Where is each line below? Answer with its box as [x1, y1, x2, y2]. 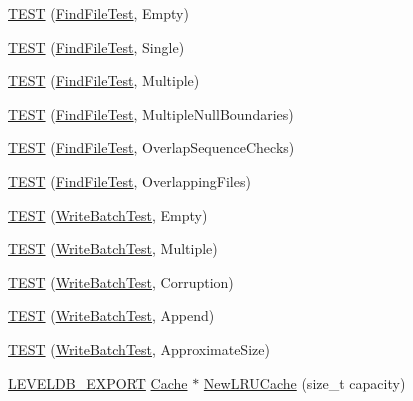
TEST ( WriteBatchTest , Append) [8, 305, 215, 326]
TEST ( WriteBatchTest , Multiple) [8, 238, 218, 259]
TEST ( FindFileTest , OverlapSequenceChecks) [8, 137, 295, 158]
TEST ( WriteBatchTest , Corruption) [8, 271, 234, 292]
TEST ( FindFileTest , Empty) [8, 3, 189, 23]
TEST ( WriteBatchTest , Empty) [8, 204, 208, 225]
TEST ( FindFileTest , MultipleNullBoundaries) [8, 103, 294, 124]
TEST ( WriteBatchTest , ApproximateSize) [8, 338, 270, 359]
